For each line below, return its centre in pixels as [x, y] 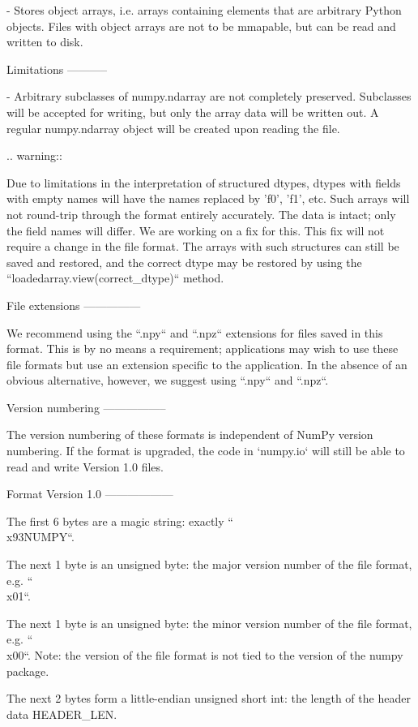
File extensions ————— [74, 305]
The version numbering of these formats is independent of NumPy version [190, 434]
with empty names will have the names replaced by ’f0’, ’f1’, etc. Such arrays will [208, 198]
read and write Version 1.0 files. [85, 466]
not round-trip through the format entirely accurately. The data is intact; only [201, 214]
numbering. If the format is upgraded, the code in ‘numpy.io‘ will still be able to [206, 451]
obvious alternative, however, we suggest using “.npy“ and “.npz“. [168, 380]
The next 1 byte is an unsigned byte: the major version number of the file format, [209, 564]
